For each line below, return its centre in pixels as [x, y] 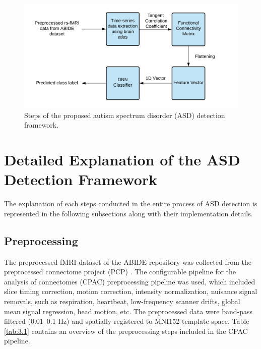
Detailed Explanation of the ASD [122, 160]
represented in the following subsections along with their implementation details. [128, 213]
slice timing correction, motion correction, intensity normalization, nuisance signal [131, 291]
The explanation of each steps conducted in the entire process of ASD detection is [131, 203]
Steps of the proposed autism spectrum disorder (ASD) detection [125, 115]
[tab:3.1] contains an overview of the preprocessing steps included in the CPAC [126, 331]
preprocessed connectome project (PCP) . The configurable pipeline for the [120, 272]
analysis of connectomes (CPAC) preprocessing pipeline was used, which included [130, 281]
